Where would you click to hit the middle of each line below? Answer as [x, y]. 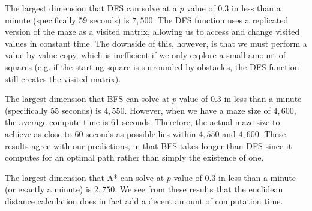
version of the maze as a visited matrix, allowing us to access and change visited [152, 31]
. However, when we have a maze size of [197, 110]
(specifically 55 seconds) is [53, 110]
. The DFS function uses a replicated [220, 19]
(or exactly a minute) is [48, 189]
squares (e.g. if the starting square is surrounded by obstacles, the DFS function [152, 66]
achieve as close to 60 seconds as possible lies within [100, 133]
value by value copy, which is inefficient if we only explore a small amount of [145, 55]
